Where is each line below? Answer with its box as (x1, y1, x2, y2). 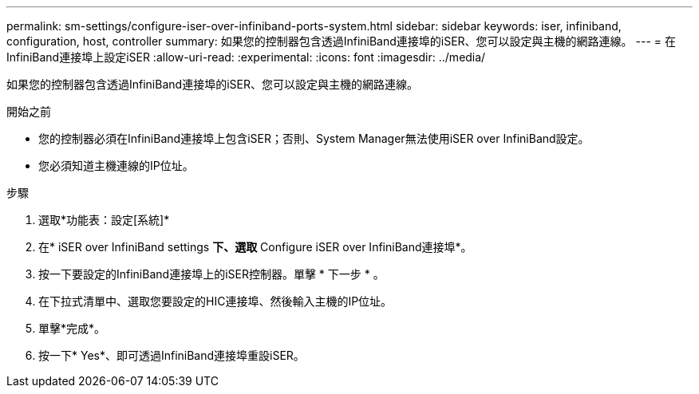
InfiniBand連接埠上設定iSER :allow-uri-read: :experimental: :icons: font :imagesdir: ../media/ (6, 50, 486, 64)
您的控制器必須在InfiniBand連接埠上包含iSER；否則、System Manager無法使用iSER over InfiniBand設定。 (38, 132, 590, 145)
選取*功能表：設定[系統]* (38, 213, 170, 227)
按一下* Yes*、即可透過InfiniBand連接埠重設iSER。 (38, 349, 305, 362)
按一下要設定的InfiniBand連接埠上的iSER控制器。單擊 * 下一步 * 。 (38, 267, 385, 281)
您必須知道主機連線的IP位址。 (38, 159, 194, 172)
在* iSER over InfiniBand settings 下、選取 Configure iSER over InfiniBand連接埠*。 (38, 240, 472, 254)
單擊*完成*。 (38, 321, 106, 335)
